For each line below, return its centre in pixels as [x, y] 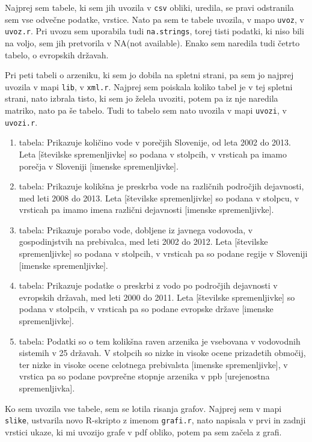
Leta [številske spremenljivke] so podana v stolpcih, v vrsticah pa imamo [153, 154]
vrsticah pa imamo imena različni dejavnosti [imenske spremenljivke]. [146, 210]
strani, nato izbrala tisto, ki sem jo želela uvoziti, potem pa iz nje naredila [142, 98]
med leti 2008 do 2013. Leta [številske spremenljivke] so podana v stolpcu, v [159, 198]
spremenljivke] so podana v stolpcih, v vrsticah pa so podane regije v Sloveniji [163, 253]
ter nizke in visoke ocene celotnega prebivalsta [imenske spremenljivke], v [153, 364]
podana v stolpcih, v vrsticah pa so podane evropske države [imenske [146, 309]
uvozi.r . [21, 122]
